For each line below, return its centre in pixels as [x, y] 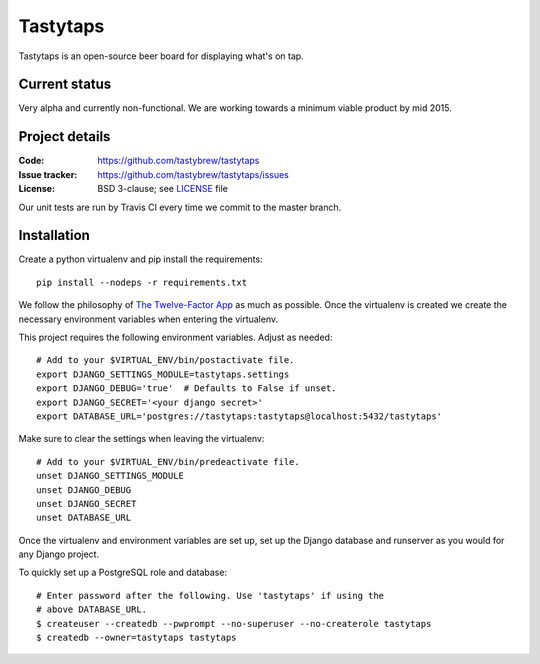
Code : [31, 161]
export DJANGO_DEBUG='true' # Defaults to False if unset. [186, 388]
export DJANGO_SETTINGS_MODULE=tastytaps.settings [163, 374]
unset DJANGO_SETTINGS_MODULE [110, 476]
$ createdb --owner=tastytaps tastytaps [136, 638]
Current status [65, 84]
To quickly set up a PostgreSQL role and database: [123, 572]
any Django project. [59, 554]
